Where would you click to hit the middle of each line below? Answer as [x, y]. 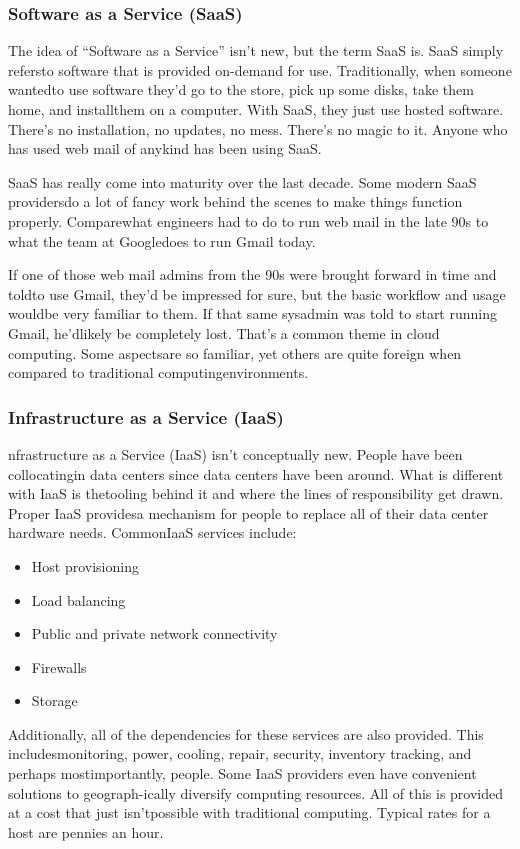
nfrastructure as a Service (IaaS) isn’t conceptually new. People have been [235, 453]
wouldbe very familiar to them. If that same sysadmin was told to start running [252, 313]
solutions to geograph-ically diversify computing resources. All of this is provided [256, 792]
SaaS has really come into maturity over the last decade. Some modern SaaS [242, 181]
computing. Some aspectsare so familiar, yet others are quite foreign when [235, 352]
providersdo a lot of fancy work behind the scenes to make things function [235, 201]
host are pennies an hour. [86, 831]
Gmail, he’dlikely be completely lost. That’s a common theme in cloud [224, 332]
